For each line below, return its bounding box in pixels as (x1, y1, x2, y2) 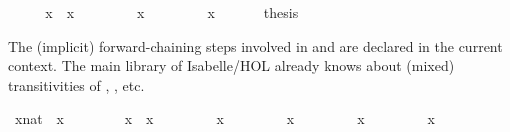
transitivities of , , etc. (8, 74, 145, 95)
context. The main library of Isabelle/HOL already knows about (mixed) (8, 55, 455, 76)
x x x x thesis (45, 2, 299, 22)
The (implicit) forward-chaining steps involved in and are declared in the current (8, 35, 503, 56)
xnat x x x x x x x (14, 108, 435, 129)
